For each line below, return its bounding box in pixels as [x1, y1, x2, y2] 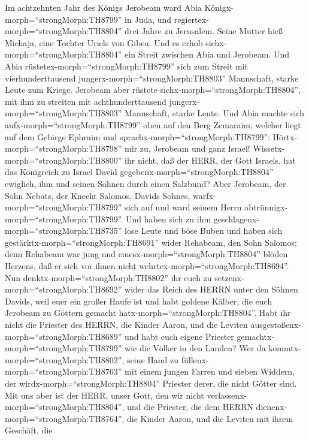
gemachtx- [237, 330, 275, 342]
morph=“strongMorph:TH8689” [5, 330, 122, 342]
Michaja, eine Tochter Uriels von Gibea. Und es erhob [5, 36, 203, 49]
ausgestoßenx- [250, 318, 301, 331]
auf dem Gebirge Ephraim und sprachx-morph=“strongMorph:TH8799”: [5, 130, 270, 143]
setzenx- [214, 271, 244, 284]
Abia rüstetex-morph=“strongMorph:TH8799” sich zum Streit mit [5, 59, 249, 72]
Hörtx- [272, 130, 298, 143]
